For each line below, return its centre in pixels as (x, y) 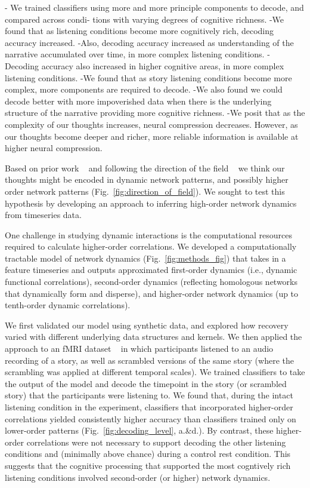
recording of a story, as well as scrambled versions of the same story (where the (149, 360)
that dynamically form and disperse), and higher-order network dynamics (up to (152, 293)
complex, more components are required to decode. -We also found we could (144, 89)
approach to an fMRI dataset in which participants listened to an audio (139, 349)
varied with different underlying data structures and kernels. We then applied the (154, 337)
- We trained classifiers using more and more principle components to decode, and (154, 7)
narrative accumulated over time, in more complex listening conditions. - (137, 54)
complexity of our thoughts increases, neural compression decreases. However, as (151, 124)
